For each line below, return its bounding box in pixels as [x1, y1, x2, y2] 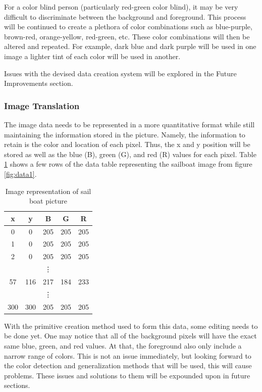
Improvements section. [4, 78, 73, 88]
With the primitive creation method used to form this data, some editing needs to [4, 320, 258, 331]
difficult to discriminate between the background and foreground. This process [4, 11, 246, 22]
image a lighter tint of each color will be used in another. [4, 51, 181, 61]
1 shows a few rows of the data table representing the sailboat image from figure [4, 159, 252, 169]
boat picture [29, 195, 68, 206]
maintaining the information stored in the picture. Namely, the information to [4, 129, 245, 139]
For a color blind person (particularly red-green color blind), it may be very [4, 2, 238, 12]
